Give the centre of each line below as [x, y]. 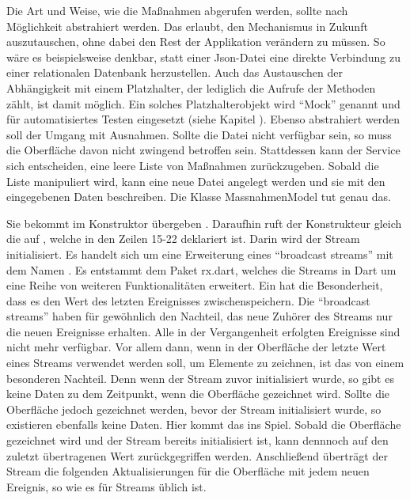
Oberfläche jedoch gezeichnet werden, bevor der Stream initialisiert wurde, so [194, 409]
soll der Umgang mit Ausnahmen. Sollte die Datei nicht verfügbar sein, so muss [199, 134]
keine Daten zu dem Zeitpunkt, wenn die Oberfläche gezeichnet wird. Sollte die [198, 394]
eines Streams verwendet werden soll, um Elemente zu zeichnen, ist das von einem [205, 363]
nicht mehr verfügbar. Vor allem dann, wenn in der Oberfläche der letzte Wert [196, 347]
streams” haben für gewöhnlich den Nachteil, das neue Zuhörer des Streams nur [199, 316]
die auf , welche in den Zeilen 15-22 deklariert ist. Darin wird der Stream [183, 239]
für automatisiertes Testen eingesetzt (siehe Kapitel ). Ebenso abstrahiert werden [203, 119]
